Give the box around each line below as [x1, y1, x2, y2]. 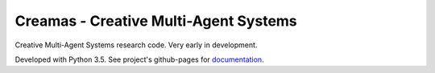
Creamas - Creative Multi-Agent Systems [14, 12, 297, 30]
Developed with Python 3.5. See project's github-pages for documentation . [14, 55, 265, 64]
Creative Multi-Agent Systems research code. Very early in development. [14, 40, 258, 50]
